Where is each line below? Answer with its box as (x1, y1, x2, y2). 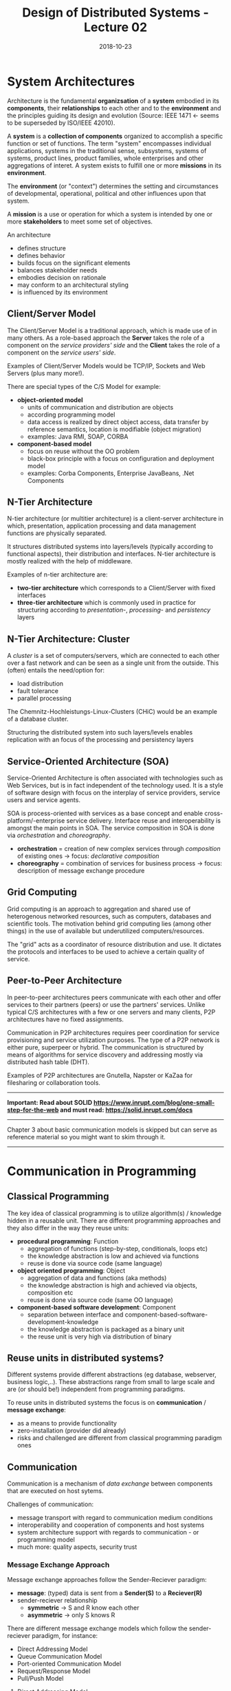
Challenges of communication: (7, 1500, 94, 1508)
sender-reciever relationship (16, 1597, 98, 1605)
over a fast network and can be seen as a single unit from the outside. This (7, 659, 219, 667)
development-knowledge (27, 1317, 99, 1325)
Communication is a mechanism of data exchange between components (7, 1479, 213, 1488)
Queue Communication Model (16, 1652, 102, 1661)
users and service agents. (7, 795, 81, 804)
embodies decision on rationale (16, 273, 107, 281)
